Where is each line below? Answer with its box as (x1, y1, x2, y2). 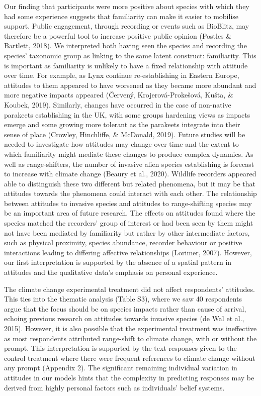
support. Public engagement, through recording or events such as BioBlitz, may (4, 21, 249, 31)
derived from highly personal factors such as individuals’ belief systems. (4, 382, 225, 392)
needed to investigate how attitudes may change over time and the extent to (4, 139, 239, 149)
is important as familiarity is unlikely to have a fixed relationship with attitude (4, 60, 248, 70)
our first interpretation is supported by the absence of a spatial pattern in (4, 257, 232, 267)
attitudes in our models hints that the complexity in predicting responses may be (4, 372, 254, 382)
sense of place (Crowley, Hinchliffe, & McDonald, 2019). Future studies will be (4, 129, 245, 139)
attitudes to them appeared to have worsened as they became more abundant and (4, 79, 256, 90)
